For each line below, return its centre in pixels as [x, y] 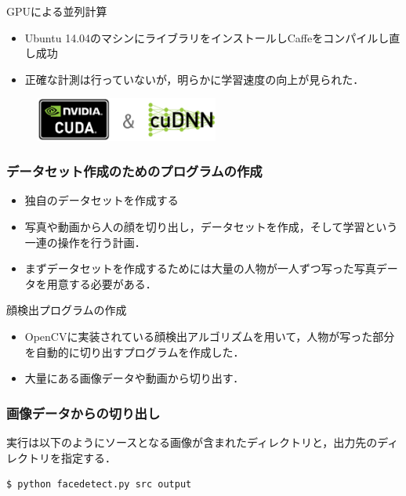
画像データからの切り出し [83, 413]
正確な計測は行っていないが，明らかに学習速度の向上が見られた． [194, 79]
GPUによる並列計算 [57, 11]
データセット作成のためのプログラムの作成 [134, 171]
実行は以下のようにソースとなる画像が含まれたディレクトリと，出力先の [192, 442]
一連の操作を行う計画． [85, 242]
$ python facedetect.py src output [99, 485]
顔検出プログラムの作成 [67, 310]
